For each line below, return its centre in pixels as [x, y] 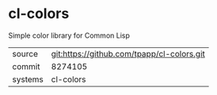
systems [28, 79]
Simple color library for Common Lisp [69, 35]
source [25, 53]
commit [26, 66]
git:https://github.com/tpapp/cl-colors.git [128, 53]
